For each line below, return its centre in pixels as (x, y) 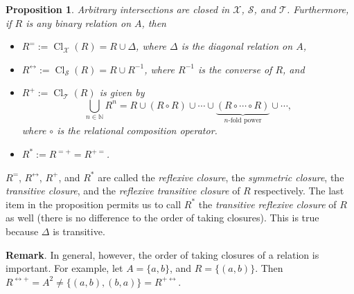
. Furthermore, (318, 9)
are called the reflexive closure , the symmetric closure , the (221, 177)
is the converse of (235, 69)
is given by (122, 92)
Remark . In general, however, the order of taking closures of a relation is (162, 254)
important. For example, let (64, 268)
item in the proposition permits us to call (94, 204)
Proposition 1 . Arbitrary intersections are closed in (118, 9)
